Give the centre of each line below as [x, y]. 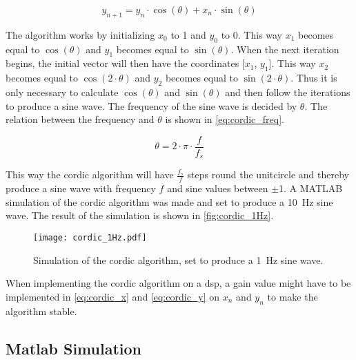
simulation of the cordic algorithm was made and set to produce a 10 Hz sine [169, 201]
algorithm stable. [41, 311]
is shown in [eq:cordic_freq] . [225, 119]
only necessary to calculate [62, 92]
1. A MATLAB [311, 188]
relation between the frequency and [80, 119]
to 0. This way [252, 34]
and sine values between [218, 188]
